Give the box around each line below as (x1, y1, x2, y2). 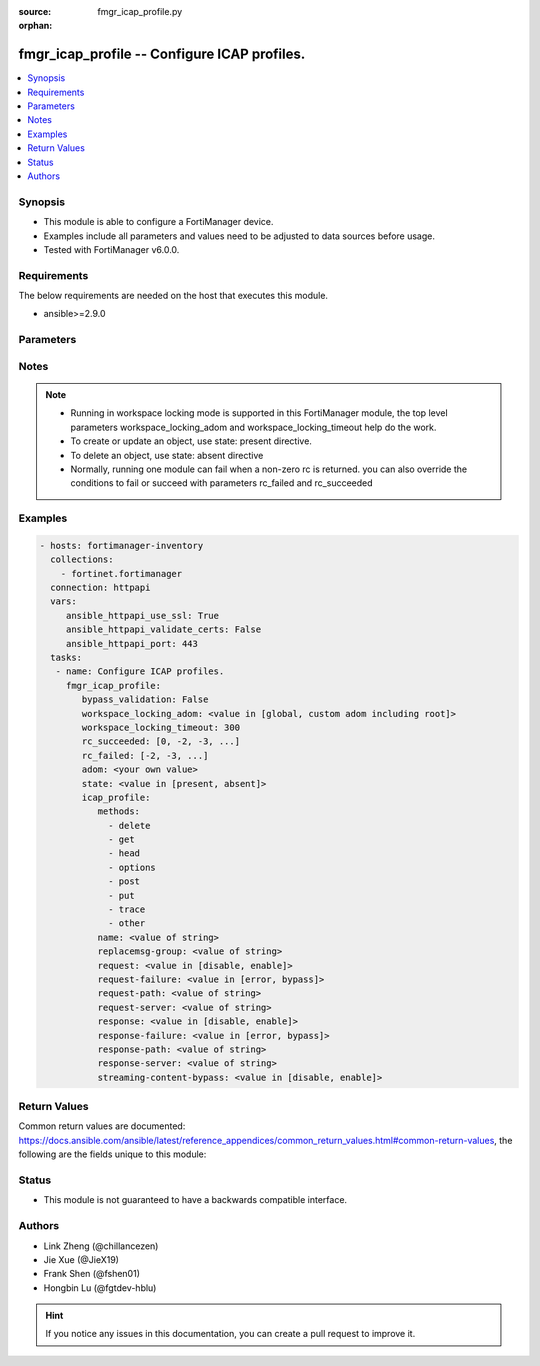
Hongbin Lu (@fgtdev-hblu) (43, 1281, 157, 1294)
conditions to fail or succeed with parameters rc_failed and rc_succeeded (70, 477, 374, 489)
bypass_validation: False (81, 694, 209, 705)
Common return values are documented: (18, 1120, 186, 1132)
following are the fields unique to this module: (18, 1148, 207, 1160)
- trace (108, 904, 146, 915)
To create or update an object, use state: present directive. (70, 435, 312, 447)
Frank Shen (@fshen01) (43, 1268, 140, 1280)
